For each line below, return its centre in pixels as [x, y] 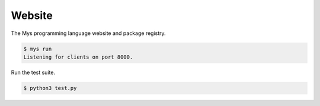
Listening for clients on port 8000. [78, 57]
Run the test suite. [33, 72]
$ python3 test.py [50, 88]
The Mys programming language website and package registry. [88, 33]
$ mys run [38, 49]
